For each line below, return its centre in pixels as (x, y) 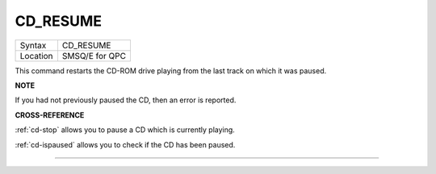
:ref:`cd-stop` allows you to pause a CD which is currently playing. (125, 130)
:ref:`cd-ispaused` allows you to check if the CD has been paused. (125, 144)
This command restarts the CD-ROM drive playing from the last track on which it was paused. (171, 70)
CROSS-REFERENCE (50, 115)
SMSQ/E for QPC (94, 56)
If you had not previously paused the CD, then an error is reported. (126, 100)
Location (36, 56)
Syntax (33, 45)
